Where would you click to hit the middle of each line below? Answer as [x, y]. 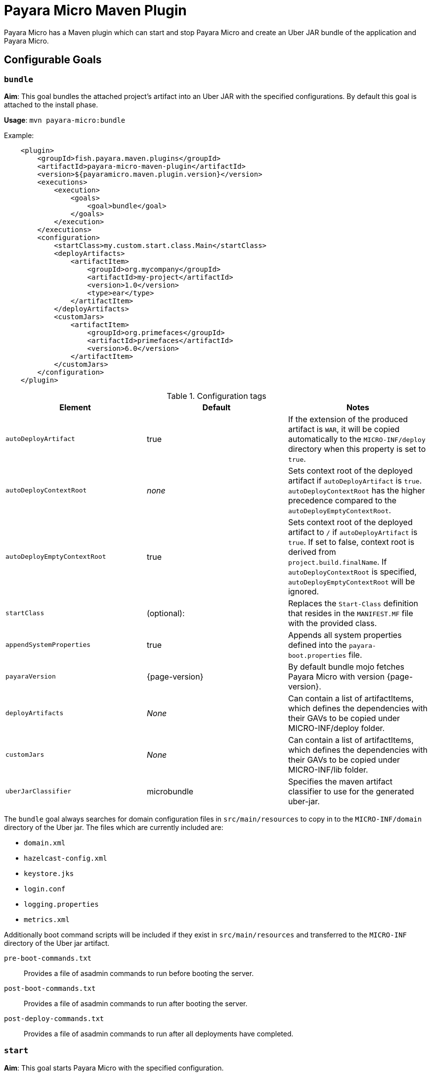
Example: [19, 135]
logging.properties [61, 904]
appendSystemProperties [48, 645]
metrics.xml [47, 919]
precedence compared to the [342, 500]
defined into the [317, 645]
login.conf [45, 889]
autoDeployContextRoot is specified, [352, 571]
